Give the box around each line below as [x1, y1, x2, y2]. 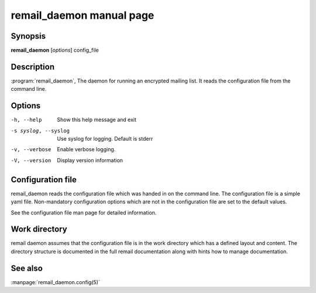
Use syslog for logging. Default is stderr [57, 135, 153, 142]
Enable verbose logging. [57, 146, 116, 153]
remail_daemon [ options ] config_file [11, 47, 99, 54]
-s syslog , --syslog [11, 127, 70, 134]
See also [11, 263, 43, 273]
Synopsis [11, 31, 46, 41]
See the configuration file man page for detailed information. [11, 209, 157, 216]
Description [11, 62, 55, 71]
